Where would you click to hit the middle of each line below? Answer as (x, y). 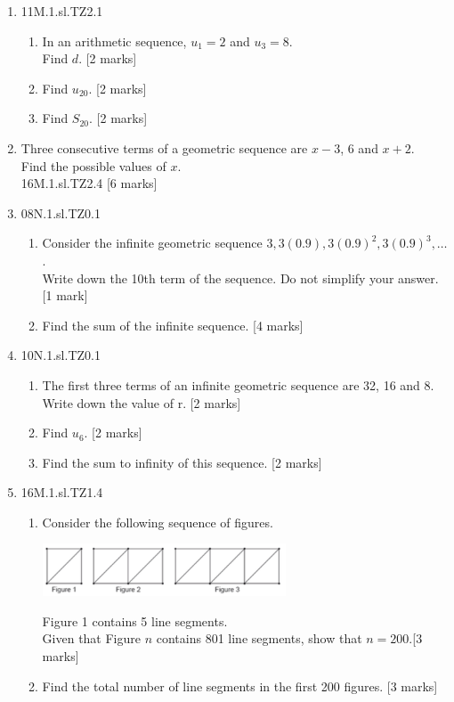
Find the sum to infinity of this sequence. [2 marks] (182, 462)
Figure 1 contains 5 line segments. (135, 620)
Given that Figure (91, 638)
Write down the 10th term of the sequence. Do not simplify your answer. (240, 278)
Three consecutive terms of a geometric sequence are (164, 147)
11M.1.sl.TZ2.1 (62, 11)
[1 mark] (65, 295)
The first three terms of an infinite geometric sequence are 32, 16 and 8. (238, 384)
